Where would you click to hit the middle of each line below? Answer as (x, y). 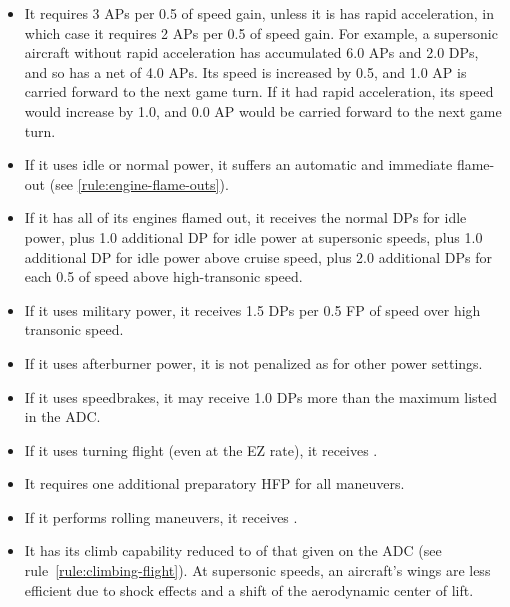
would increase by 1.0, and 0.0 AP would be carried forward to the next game (263, 110)
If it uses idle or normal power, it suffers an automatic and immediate (238, 164)
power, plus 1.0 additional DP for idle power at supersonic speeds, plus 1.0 (253, 236)
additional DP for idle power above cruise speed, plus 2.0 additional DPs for (258, 256)
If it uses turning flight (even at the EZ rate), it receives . (201, 449)
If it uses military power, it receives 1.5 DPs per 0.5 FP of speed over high (252, 309)
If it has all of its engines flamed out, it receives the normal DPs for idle (245, 217)
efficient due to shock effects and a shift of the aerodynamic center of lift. (249, 589)
